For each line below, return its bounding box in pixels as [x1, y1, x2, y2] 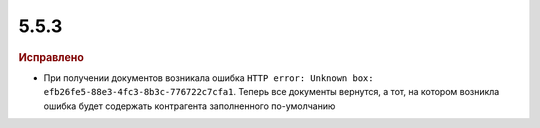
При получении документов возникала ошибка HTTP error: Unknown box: [43, 71, 374, 84]
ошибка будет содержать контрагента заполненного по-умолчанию [43, 100, 336, 112]
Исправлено [18, 50, 84, 64]
